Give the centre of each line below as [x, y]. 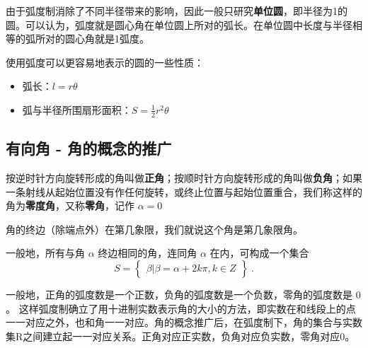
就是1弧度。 [122, 39]
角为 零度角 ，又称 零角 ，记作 [70, 205]
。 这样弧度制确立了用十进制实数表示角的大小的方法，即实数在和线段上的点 [181, 308]
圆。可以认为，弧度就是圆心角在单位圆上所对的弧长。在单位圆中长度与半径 [179, 24]
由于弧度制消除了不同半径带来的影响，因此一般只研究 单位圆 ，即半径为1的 [177, 11]
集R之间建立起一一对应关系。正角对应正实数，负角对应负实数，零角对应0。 [180, 336]
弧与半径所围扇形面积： [77, 109]
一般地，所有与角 [45, 253]
